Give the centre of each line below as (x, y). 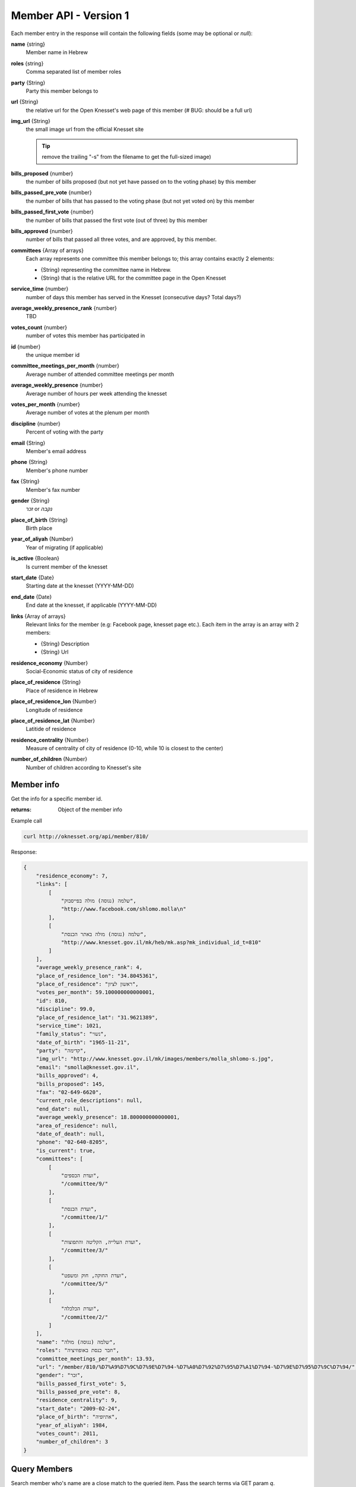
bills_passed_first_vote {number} (53, 212)
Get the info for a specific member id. (57, 799)
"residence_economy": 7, (72, 876)
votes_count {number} (39, 327)
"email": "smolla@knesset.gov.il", (88, 1067)
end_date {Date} (31, 597)
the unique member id (53, 355)
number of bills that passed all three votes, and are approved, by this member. (121, 239)
